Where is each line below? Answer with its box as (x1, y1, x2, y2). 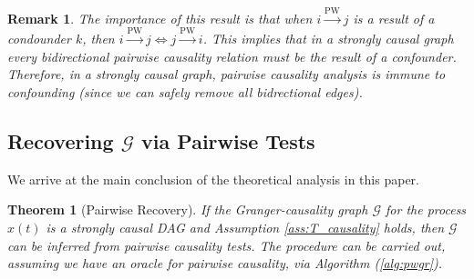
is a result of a (353, 8, 435, 27)
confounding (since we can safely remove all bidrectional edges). (7, 82, 363, 101)
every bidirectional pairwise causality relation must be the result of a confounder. (7, 46, 457, 65)
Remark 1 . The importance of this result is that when (7, 8, 313, 27)
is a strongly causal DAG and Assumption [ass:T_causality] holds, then (46, 217, 445, 236)
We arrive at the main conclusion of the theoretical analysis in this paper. (7, 169, 419, 188)
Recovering (7, 126, 114, 154)
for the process (386, 200, 467, 219)
